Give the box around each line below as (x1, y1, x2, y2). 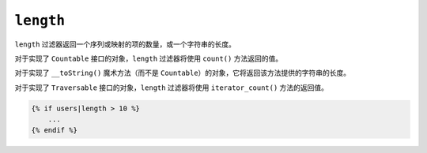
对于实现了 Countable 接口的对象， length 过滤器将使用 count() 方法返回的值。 (14, 54, 283, 63)
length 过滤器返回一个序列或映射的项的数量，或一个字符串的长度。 (14, 39, 236, 49)
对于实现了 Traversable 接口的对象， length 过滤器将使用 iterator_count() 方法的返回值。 (14, 83, 328, 92)
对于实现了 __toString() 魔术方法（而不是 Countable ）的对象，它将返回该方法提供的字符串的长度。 (14, 68, 351, 78)
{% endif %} (31, 126, 78, 135)
